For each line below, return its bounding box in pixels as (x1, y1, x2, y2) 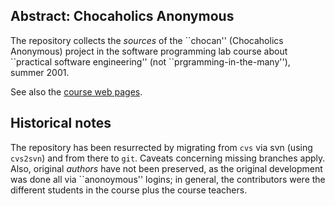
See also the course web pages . (10, 85, 143, 98)
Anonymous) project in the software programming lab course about (10, 45, 288, 57)
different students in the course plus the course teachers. (10, 184, 248, 196)
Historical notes (10, 115, 112, 132)
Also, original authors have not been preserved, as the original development (10, 162, 323, 174)
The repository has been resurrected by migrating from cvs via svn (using (10, 141, 313, 153)
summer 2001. (10, 66, 70, 78)
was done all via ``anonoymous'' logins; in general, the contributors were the (10, 173, 326, 185)
